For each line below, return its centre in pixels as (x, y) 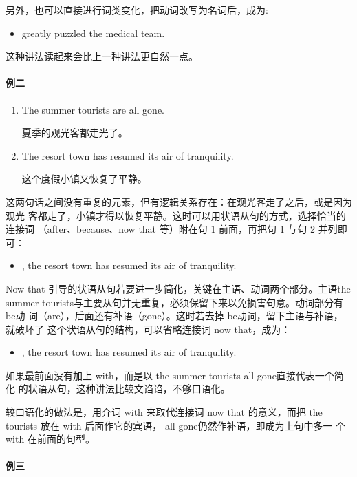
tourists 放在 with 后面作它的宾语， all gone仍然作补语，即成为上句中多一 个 (176, 425)
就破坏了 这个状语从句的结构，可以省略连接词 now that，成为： (148, 329)
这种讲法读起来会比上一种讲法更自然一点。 (102, 56)
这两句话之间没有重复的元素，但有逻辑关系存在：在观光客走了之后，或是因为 (179, 201)
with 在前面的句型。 (50, 439)
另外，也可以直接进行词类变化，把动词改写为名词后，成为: (137, 10)
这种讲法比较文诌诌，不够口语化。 (153, 389)
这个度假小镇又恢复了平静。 (84, 179)
